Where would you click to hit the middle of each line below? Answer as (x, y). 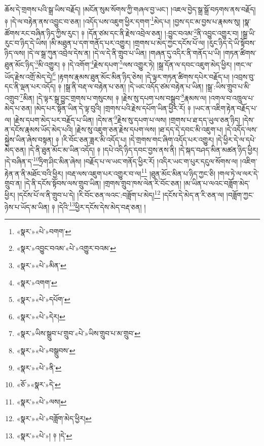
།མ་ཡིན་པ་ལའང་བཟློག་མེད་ (217, 183)
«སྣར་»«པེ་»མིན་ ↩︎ (41, 265)
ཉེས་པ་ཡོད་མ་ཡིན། (27, 207)
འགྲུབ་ (12, 98)
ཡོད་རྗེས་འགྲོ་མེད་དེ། (29, 76)
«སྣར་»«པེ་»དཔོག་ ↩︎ (43, 299)
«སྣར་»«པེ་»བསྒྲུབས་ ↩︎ (46, 350)
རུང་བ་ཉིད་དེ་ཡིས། (26, 43)
